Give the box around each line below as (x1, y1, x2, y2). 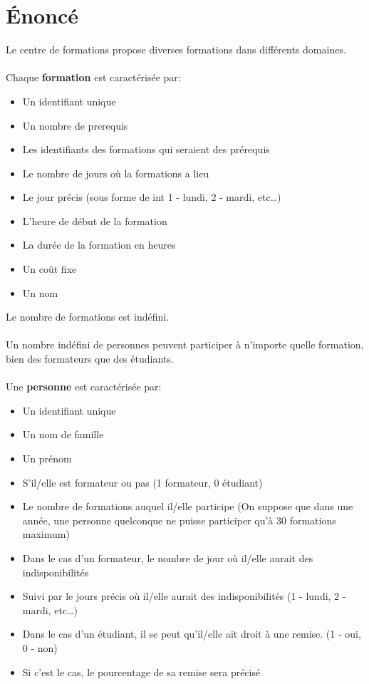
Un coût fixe (22, 261, 77, 276)
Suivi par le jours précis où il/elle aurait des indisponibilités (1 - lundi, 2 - (22, 589, 346, 603)
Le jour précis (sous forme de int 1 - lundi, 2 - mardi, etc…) (22, 190, 281, 204)
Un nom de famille (22, 427, 104, 442)
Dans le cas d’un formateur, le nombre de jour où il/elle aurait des (22, 550, 313, 565)
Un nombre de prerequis (22, 118, 128, 133)
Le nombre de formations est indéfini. (6, 309, 170, 324)
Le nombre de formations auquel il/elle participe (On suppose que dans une (22, 499, 353, 514)
